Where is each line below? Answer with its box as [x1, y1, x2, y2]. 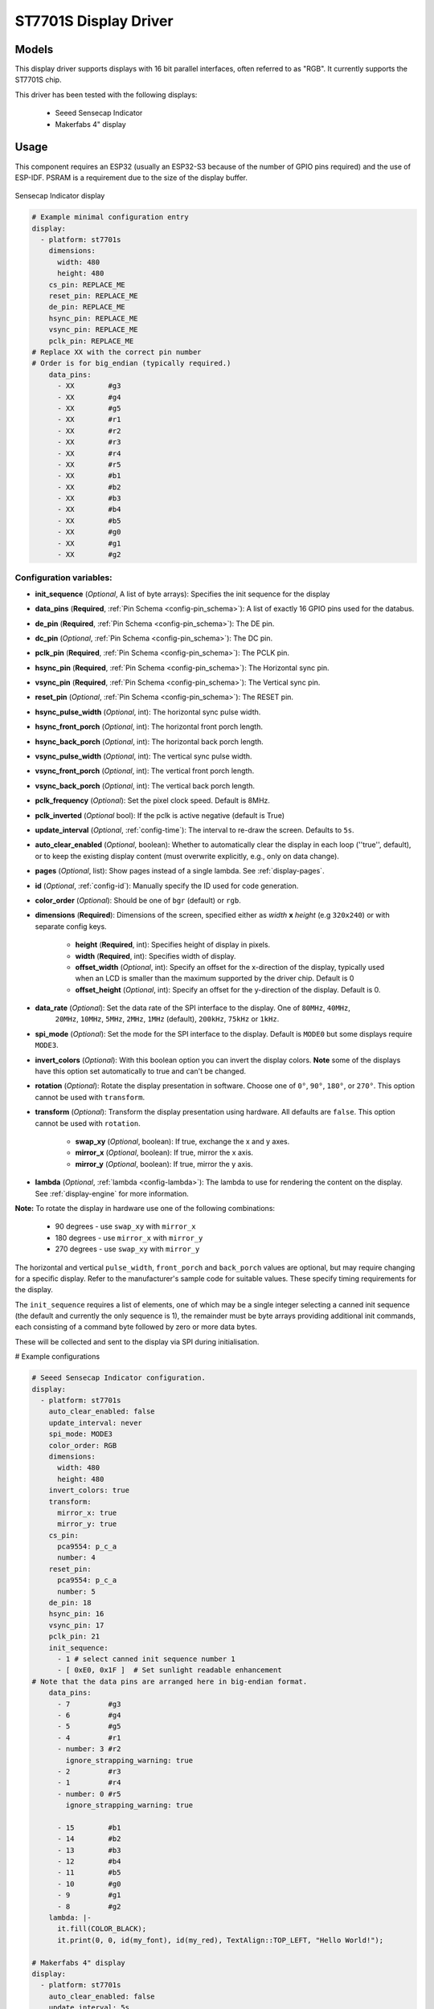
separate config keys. [35, 921, 108, 931]
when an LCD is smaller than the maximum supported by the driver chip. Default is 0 [75, 973, 354, 984]
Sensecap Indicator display [14, 191, 105, 201]
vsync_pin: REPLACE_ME [48, 325, 138, 334]
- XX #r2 [57, 426, 121, 436]
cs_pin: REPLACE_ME [48, 280, 126, 289]
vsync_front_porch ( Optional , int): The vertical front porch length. [35, 766, 255, 775]
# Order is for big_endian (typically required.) [31, 358, 231, 368]
